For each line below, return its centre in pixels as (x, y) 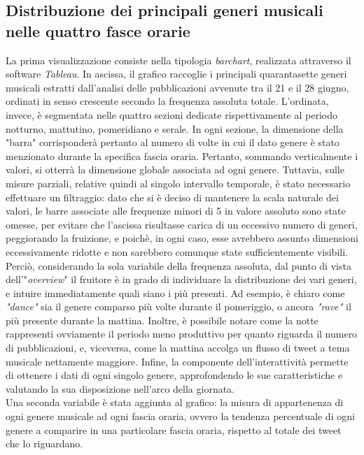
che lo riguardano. (44, 443)
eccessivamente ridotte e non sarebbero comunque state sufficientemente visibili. (177, 251)
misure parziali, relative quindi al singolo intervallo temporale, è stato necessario (178, 183)
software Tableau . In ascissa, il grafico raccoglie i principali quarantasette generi (176, 74)
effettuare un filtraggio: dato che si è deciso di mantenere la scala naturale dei (172, 197)
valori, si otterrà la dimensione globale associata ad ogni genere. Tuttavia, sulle (175, 169)
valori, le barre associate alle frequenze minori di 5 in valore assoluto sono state (176, 211)
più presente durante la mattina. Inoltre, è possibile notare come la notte (162, 320)
